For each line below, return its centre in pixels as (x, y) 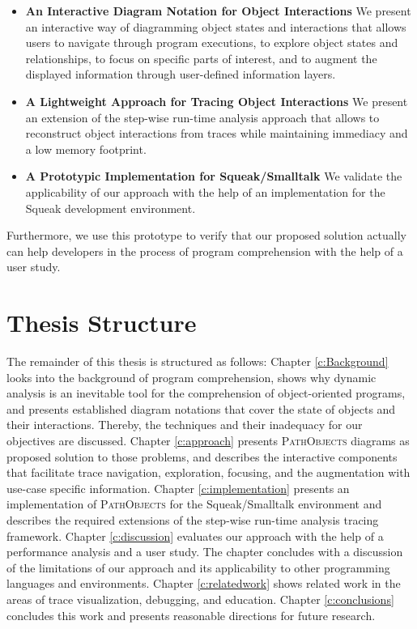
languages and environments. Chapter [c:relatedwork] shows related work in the (204, 583)
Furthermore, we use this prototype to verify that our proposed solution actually (206, 235)
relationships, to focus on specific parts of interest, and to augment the (201, 58)
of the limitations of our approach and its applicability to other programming (198, 567)
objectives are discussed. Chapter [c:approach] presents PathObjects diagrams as (208, 440)
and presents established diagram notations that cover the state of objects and (201, 408)
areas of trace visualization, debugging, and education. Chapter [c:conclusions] (200, 599)
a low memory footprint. (86, 149)
